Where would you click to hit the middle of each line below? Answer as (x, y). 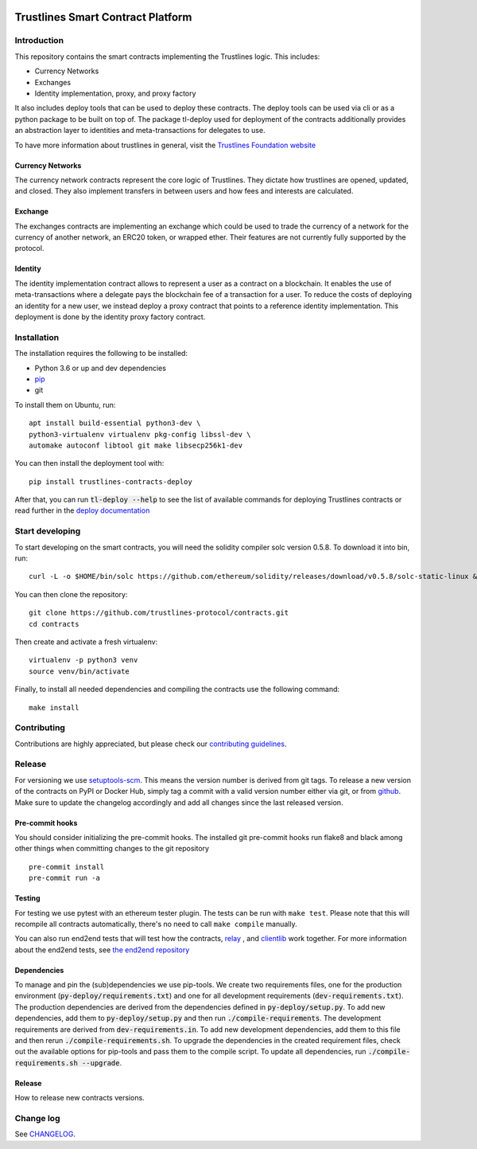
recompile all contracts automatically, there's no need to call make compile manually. (156, 924)
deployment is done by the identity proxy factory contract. (110, 317)
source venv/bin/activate (79, 671)
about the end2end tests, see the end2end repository (102, 950)
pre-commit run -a (65, 878)
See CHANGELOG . (45, 1134)
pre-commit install (67, 867)
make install (54, 707)
